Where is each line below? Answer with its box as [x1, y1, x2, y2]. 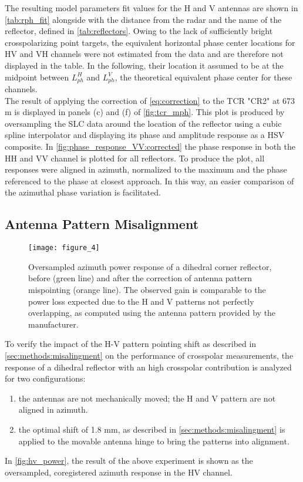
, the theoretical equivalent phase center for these [115, 70, 292, 83]
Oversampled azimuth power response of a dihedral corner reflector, [28, 260, 272, 272]
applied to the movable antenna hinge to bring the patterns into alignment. [18, 434, 289, 447]
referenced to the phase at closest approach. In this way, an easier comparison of [5, 174, 294, 187]
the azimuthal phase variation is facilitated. [5, 186, 161, 198]
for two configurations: [5, 372, 86, 385]
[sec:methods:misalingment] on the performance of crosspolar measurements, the [5, 349, 294, 361]
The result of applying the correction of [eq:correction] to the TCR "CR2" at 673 [5, 94, 295, 106]
